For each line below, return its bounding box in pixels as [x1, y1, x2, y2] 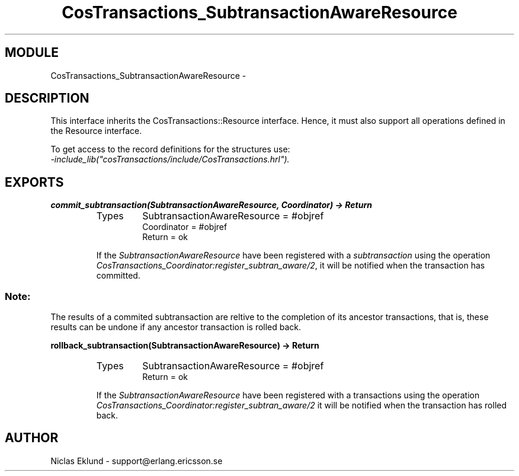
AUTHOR [5, 430, 59, 446]
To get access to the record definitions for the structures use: [50, 144, 290, 155]
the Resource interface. [50, 126, 142, 136]
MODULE [5, 45, 59, 60]
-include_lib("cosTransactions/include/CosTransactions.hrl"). [50, 154, 290, 165]
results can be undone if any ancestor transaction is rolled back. [50, 322, 302, 333]
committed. [96, 270, 140, 281]
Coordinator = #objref [142, 222, 228, 232]
